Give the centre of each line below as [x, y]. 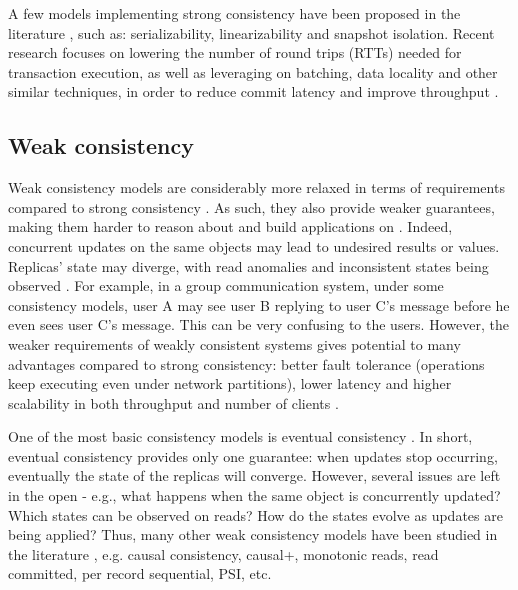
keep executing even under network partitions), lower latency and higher [230, 383]
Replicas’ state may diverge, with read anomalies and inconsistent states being [248, 265]
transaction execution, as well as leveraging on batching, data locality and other [253, 71]
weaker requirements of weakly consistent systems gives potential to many [234, 343]
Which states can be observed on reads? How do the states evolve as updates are [255, 514]
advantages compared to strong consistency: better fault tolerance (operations [246, 363]
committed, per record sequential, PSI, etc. [140, 573]
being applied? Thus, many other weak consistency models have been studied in [253, 534]
